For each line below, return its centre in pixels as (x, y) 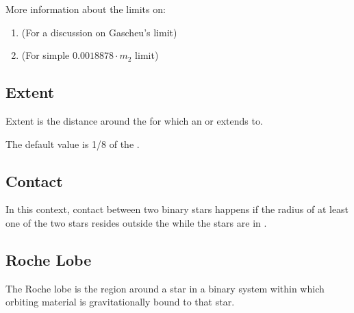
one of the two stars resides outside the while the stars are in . (136, 222)
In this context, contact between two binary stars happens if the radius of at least (177, 209)
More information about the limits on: (86, 9)
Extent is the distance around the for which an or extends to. (134, 120)
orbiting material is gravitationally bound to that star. (120, 302)
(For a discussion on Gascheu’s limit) (99, 32)
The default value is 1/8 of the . (73, 143)
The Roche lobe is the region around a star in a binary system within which (165, 288)
